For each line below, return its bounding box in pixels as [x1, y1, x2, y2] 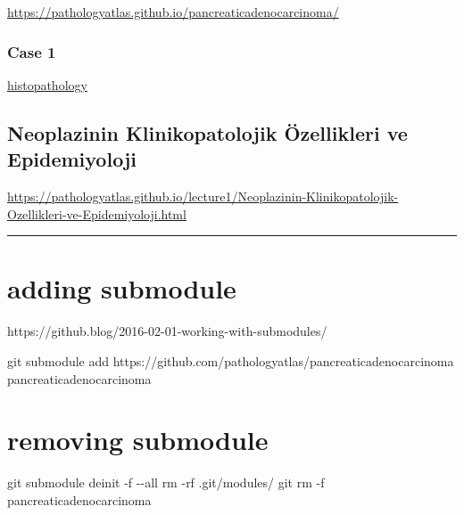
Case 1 [7, 40, 56, 62]
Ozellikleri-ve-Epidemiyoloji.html [7, 204, 186, 223]
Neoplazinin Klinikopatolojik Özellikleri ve [7, 119, 408, 146]
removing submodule [7, 421, 269, 458]
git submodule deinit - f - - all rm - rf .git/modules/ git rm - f [7, 473, 325, 492]
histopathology [7, 75, 87, 94]
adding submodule [7, 270, 236, 307]
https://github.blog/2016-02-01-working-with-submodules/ [7, 322, 327, 340]
